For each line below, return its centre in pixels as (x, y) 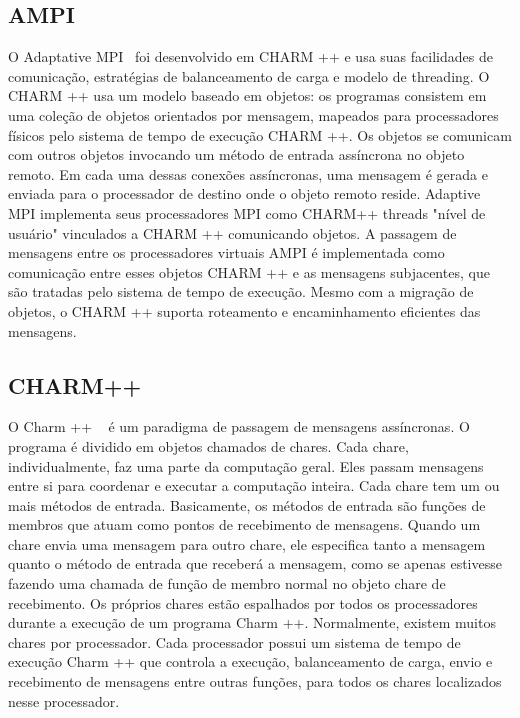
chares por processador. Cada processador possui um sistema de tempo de (234, 641)
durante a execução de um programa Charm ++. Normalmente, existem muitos (252, 622)
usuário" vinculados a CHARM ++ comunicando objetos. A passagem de (232, 232)
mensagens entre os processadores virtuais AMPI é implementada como (226, 252)
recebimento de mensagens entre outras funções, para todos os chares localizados (255, 681)
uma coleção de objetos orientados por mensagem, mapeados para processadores (253, 114)
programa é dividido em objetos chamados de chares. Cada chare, (208, 445)
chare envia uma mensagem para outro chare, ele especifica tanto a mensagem (247, 543)
